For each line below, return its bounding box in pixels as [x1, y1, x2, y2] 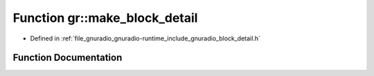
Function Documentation [12, 52, 123, 64]
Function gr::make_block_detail [12, 10, 198, 25]
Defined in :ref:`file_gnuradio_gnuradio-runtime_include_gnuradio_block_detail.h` [30, 34, 261, 42]
